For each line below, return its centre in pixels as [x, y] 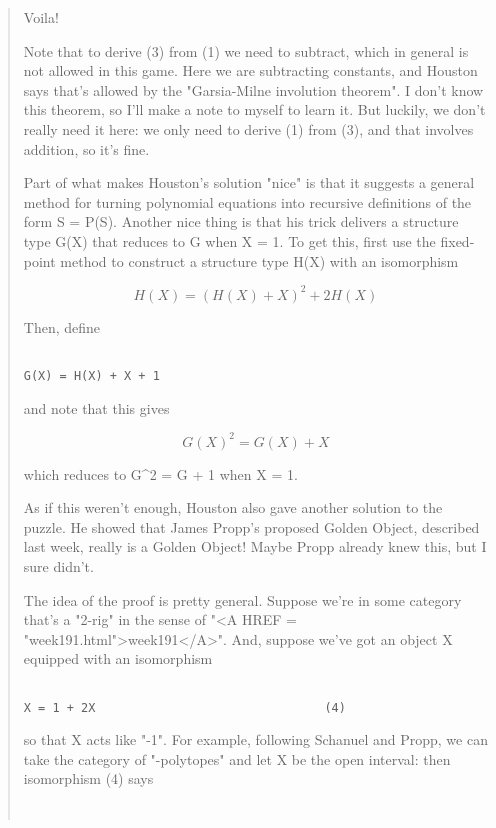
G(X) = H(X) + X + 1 [91, 375]
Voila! [41, 17]
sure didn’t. [58, 566]
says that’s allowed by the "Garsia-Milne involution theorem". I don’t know [253, 89]
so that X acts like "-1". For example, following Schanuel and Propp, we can [255, 739]
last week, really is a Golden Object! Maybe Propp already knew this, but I [255, 546]
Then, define [62, 326]
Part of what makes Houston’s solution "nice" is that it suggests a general [249, 182]
